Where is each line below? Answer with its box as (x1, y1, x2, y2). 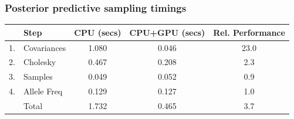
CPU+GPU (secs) (129, 26, 205, 38)
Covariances (23, 41, 66, 53)
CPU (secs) (74, 26, 121, 38)
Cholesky (23, 56, 56, 68)
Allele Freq (23, 85, 63, 97)
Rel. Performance (213, 26, 285, 38)
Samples (23, 70, 53, 83)
